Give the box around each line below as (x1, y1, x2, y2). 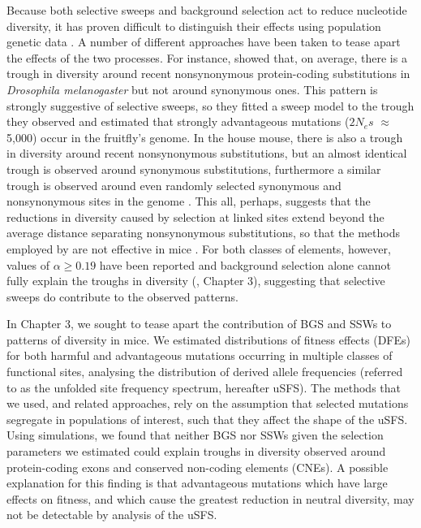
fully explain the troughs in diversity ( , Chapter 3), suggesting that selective (6, 272, 385, 289)
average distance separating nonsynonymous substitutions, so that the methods (6, 224, 400, 241)
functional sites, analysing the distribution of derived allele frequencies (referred (6, 363, 403, 380)
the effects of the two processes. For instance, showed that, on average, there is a (6, 49, 407, 66)
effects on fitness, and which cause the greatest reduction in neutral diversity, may (6, 490, 415, 507)
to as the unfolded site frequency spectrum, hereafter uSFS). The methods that (6, 379, 402, 396)
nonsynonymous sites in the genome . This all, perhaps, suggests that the (6, 193, 371, 210)
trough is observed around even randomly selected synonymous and (6, 176, 342, 193)
